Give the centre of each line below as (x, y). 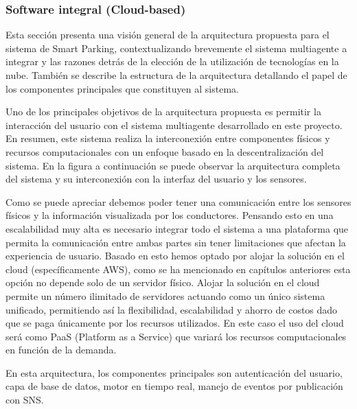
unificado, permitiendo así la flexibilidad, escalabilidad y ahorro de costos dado (172, 309)
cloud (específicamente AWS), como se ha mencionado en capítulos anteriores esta (178, 269)
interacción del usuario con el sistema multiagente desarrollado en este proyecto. (174, 125)
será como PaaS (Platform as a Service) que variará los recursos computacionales (176, 336)
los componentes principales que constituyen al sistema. (122, 88)
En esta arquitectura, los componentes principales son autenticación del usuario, (174, 372)
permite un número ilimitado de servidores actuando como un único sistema (165, 295)
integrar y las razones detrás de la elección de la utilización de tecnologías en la (172, 61)
